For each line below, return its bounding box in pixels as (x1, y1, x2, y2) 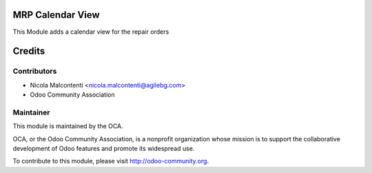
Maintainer (12, 108, 50, 117)
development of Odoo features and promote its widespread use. (12, 144, 195, 152)
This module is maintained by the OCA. (12, 122, 123, 130)
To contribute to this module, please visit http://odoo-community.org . (12, 157, 209, 165)
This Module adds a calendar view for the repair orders (12, 28, 169, 36)
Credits (12, 45, 45, 57)
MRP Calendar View (12, 9, 100, 21)
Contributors (12, 66, 57, 76)
